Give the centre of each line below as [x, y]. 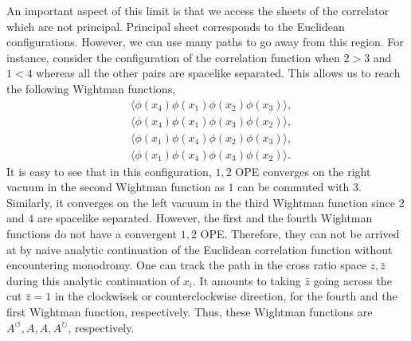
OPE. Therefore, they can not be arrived [300, 234]
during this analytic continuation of [93, 280]
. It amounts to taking [247, 280]
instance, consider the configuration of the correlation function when [173, 57]
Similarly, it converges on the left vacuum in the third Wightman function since [201, 202]
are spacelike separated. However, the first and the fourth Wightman [205, 218]
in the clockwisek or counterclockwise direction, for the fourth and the [226, 296]
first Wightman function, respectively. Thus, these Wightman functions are [190, 312]
